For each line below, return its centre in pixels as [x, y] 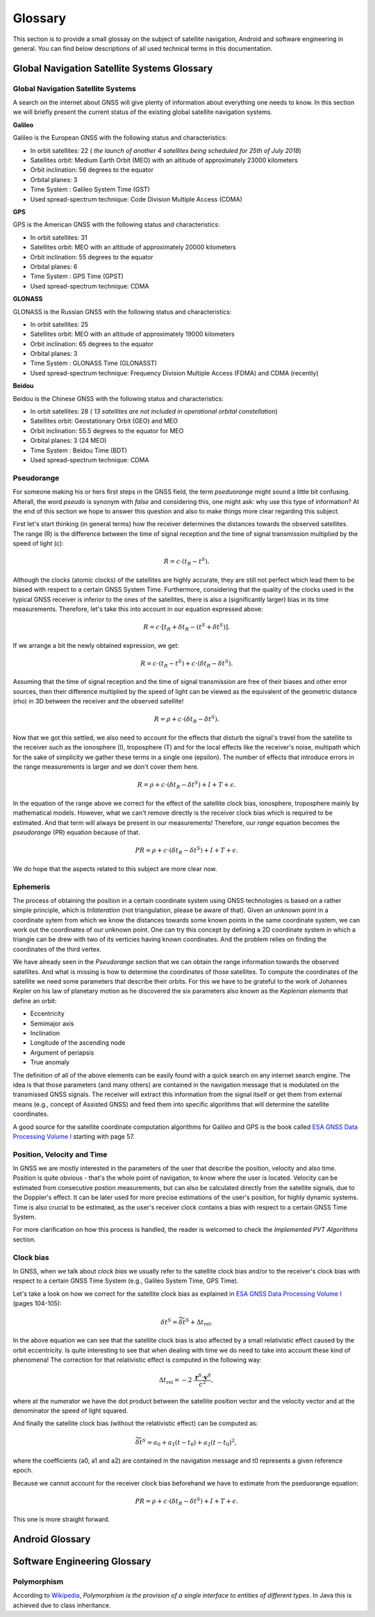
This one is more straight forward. [61, 1520]
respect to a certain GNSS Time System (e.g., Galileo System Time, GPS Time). [126, 1281]
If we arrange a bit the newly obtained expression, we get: [96, 645]
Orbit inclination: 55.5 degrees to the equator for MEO [107, 430]
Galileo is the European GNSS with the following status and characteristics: [120, 138]
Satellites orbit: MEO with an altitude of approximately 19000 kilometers [133, 334]
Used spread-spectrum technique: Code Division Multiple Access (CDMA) [136, 199]
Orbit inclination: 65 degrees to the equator [92, 343]
